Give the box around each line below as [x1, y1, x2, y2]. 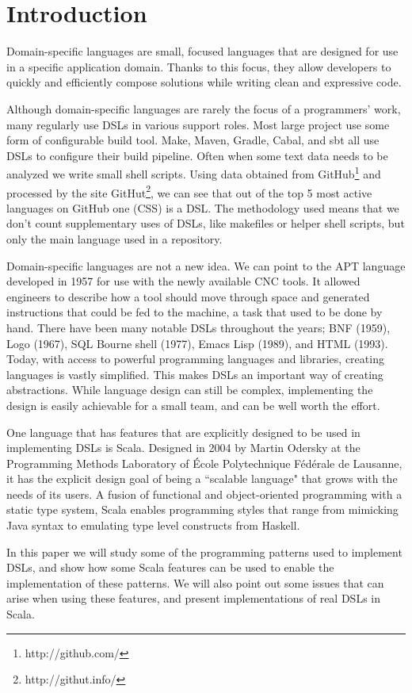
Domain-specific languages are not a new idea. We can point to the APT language [6, 257, 406, 274]
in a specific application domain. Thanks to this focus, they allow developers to [6, 58, 391, 75]
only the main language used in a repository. [6, 230, 223, 247]
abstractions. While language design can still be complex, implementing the [6, 381, 373, 398]
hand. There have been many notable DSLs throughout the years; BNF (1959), [6, 319, 391, 335]
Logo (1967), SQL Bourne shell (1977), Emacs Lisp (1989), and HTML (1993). [6, 335, 388, 351]
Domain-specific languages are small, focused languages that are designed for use [6, 43, 399, 59]
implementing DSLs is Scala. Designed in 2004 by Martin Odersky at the [6, 439, 360, 456]
